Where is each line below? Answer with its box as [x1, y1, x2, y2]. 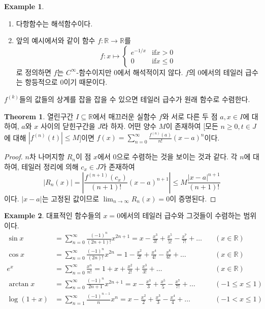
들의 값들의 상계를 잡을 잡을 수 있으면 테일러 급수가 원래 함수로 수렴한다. [19, 93, 250, 104]
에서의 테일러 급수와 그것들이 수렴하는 [120, 210, 241, 221]
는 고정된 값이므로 [42, 193, 100, 203]
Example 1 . [4, 1, 44, 11]
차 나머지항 [29, 151, 65, 162]
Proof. [4, 151, 23, 162]
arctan [9, 280, 29, 288]
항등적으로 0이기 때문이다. [25, 77, 108, 87]
